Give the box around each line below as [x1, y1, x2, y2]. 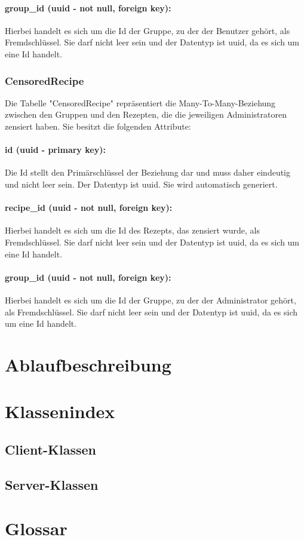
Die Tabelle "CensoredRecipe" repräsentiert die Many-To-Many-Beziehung [5, 96, 276, 109]
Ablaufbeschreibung [5, 352, 171, 376]
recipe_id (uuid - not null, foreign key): [5, 201, 173, 214]
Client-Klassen [5, 440, 97, 458]
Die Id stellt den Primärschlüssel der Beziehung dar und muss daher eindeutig [5, 166, 291, 179]
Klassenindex [5, 399, 115, 424]
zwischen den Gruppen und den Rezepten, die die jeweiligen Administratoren [5, 108, 287, 121]
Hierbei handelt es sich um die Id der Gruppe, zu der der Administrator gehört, [5, 293, 296, 306]
